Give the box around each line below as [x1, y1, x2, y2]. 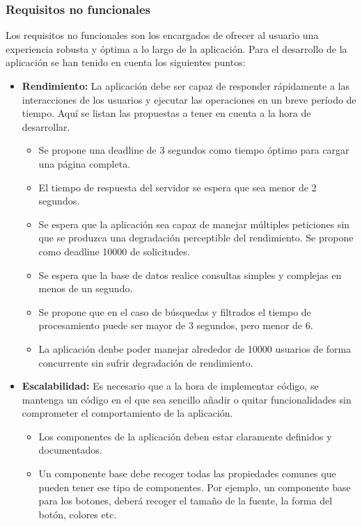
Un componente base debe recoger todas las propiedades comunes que [38, 466, 336, 481]
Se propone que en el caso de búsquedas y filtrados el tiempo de [38, 304, 311, 319]
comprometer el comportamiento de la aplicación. [22, 406, 233, 420]
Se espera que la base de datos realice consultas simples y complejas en [38, 267, 342, 282]
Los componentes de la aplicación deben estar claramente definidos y [38, 429, 332, 443]
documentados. [38, 443, 102, 457]
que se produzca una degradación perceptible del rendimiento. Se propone [38, 230, 354, 245]
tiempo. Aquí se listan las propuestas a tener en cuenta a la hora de [22, 106, 311, 120]
